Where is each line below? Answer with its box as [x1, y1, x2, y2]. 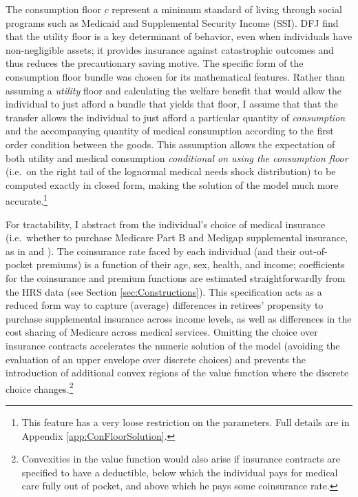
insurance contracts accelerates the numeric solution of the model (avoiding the [6, 338, 340, 352]
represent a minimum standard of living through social [112, 2, 342, 16]
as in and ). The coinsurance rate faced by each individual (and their [6, 243, 297, 258]
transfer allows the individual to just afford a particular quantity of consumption [6, 110, 346, 124]
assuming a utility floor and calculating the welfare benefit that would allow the [6, 83, 341, 97]
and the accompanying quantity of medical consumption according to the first [6, 123, 334, 138]
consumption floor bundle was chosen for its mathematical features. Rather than [6, 69, 345, 83]
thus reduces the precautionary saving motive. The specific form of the [6, 56, 304, 70]
